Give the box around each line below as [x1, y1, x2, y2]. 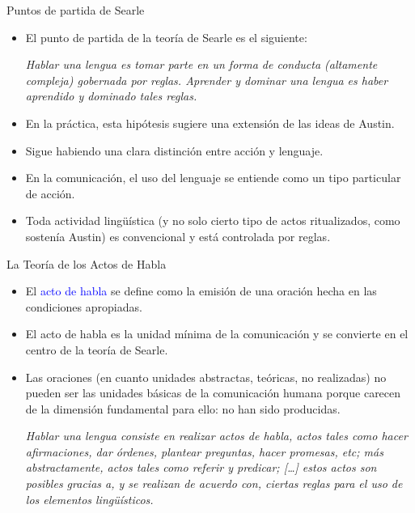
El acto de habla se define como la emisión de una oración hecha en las [25, 282, 377, 299]
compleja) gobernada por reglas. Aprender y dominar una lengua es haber [25, 71, 388, 88]
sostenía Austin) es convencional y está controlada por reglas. [25, 227, 331, 244]
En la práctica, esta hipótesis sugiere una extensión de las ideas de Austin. [25, 114, 395, 131]
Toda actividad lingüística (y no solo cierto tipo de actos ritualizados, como [25, 212, 400, 229]
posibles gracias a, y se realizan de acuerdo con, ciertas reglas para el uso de [25, 475, 403, 492]
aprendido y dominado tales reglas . [25, 87, 197, 104]
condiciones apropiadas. [25, 298, 142, 315]
